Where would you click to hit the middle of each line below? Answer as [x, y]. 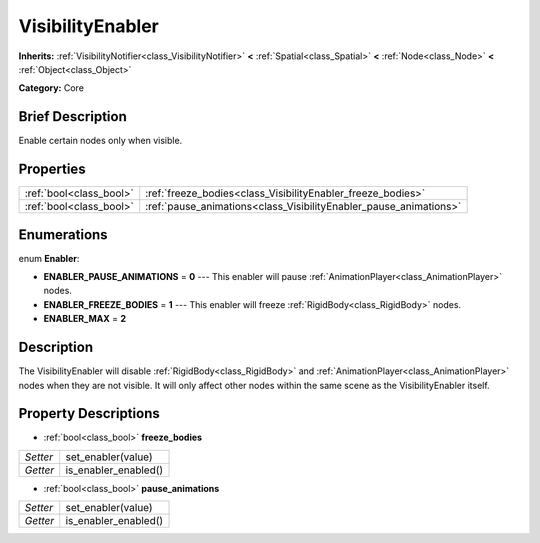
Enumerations [63, 234]
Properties [52, 169]
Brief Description [72, 116]
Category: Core [51, 88]
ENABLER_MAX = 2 [85, 319]
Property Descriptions [89, 413]
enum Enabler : [49, 258]
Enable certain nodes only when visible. [100, 141]
